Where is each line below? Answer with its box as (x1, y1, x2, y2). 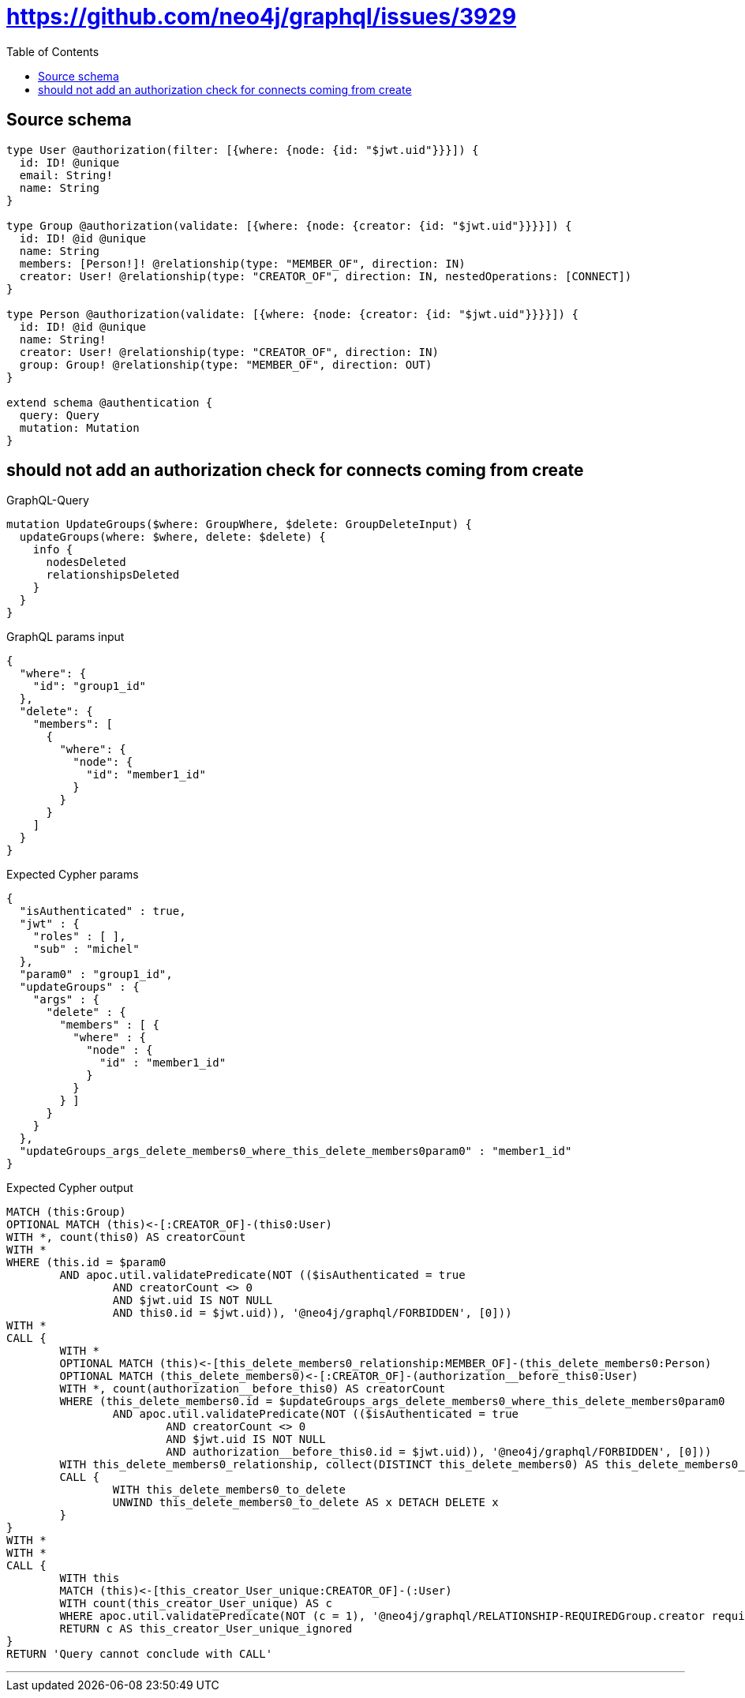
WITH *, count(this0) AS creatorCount (6, 1231, 246, 1244)
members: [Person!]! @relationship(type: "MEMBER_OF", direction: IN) (19, 257, 466, 270)
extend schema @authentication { (6, 395, 213, 409)
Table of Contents (6, 44, 99, 58)
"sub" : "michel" (32, 943, 140, 956)
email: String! (19, 168, 113, 182)
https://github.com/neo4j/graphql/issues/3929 (6, 3, 517, 30)
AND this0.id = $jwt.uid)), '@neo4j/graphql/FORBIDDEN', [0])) (112, 1306, 512, 1320)
